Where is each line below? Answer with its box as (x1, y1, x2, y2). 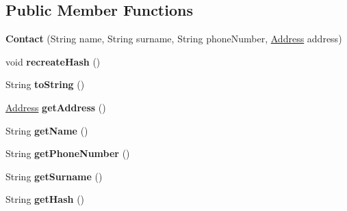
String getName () (5, 123, 88, 137)
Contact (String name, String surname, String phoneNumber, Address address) (5, 31, 342, 46)
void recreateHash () (5, 54, 101, 68)
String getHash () (5, 192, 85, 206)
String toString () (5, 77, 85, 92)
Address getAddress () (5, 100, 106, 114)
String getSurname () (5, 169, 103, 183)
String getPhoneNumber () (5, 146, 130, 160)
